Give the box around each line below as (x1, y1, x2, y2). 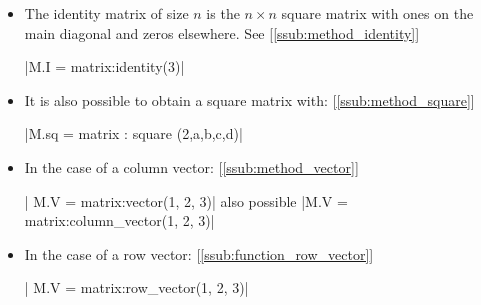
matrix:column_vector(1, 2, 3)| (24, 210, 215, 231)
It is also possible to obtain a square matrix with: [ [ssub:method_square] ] (24, 89, 475, 110)
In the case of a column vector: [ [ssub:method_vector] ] (24, 156, 359, 177)
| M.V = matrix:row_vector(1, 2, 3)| (24, 277, 249, 298)
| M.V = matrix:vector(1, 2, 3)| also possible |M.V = (24, 190, 348, 211)
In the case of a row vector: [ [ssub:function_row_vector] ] (24, 243, 374, 264)
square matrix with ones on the (281, 3, 474, 23)
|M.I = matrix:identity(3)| (24, 56, 185, 77)
